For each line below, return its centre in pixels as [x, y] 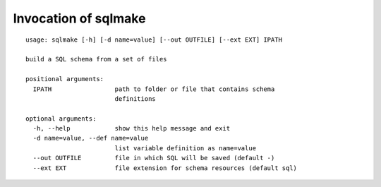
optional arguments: [61, 119]
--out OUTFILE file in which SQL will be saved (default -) [154, 158]
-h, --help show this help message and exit [132, 128]
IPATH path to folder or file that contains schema [154, 89]
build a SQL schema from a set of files [96, 59]
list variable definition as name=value [186, 148]
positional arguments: [65, 79]
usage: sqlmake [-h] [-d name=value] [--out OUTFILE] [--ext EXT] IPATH [154, 40]
